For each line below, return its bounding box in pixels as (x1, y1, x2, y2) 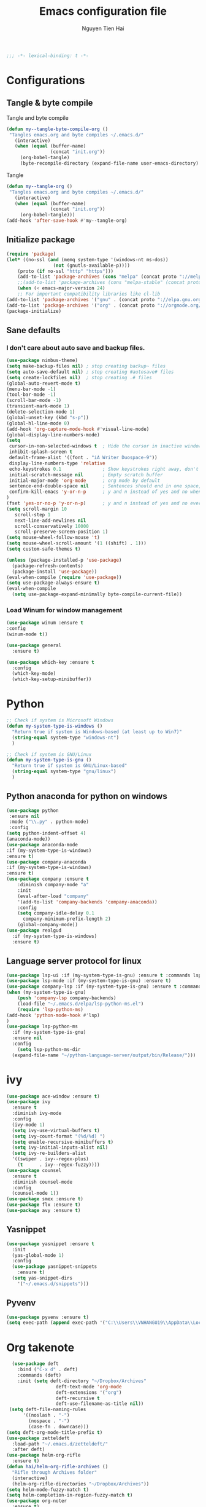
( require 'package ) (6, 251, 56, 257)
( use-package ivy (6, 1099, 51, 1105)
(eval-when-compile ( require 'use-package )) (6, 574, 122, 580)
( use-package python (6, 807, 59, 814)
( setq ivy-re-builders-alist (12, 1151, 86, 1157)
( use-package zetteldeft (6, 1435, 70, 1441)
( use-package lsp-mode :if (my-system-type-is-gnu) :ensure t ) (6, 978, 172, 984)
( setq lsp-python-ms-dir (17, 1046, 81, 1052)
